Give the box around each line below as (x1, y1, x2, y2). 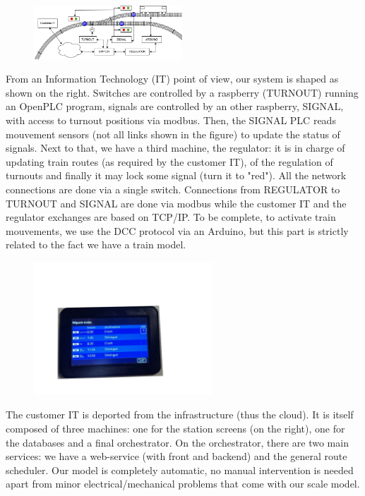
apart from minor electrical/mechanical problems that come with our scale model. (6, 476, 360, 491)
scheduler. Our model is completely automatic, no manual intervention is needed (6, 462, 354, 477)
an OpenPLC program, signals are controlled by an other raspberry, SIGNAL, (6, 99, 344, 114)
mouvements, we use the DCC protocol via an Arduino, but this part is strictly (6, 223, 349, 238)
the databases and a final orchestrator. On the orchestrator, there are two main (6, 435, 349, 449)
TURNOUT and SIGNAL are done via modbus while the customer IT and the (6, 195, 347, 210)
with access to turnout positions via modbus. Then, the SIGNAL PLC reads (6, 112, 336, 127)
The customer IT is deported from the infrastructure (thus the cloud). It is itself (6, 407, 354, 422)
